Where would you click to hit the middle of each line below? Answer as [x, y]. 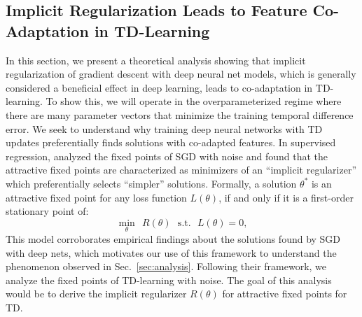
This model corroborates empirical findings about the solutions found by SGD [173, 238]
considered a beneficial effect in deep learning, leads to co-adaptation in [159, 87]
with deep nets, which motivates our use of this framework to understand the [171, 252]
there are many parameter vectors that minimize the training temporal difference [180, 114]
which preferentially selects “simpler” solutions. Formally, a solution [151, 183]
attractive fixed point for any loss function [96, 197]
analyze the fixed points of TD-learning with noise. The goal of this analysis [169, 280]
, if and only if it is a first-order [286, 197]
